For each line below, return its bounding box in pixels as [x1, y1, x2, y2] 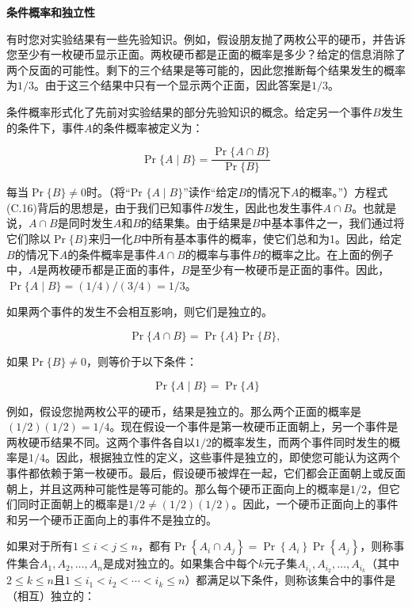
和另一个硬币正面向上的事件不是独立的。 [6, 511, 217, 527]
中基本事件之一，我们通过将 [260, 215, 405, 231]
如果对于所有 [6, 538, 73, 554]
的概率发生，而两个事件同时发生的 [212, 433, 389, 450]
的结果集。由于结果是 [140, 215, 252, 231]
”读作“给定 [183, 184, 238, 200]
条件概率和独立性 [6, 4, 95, 20]
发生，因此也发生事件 [212, 199, 323, 215]
